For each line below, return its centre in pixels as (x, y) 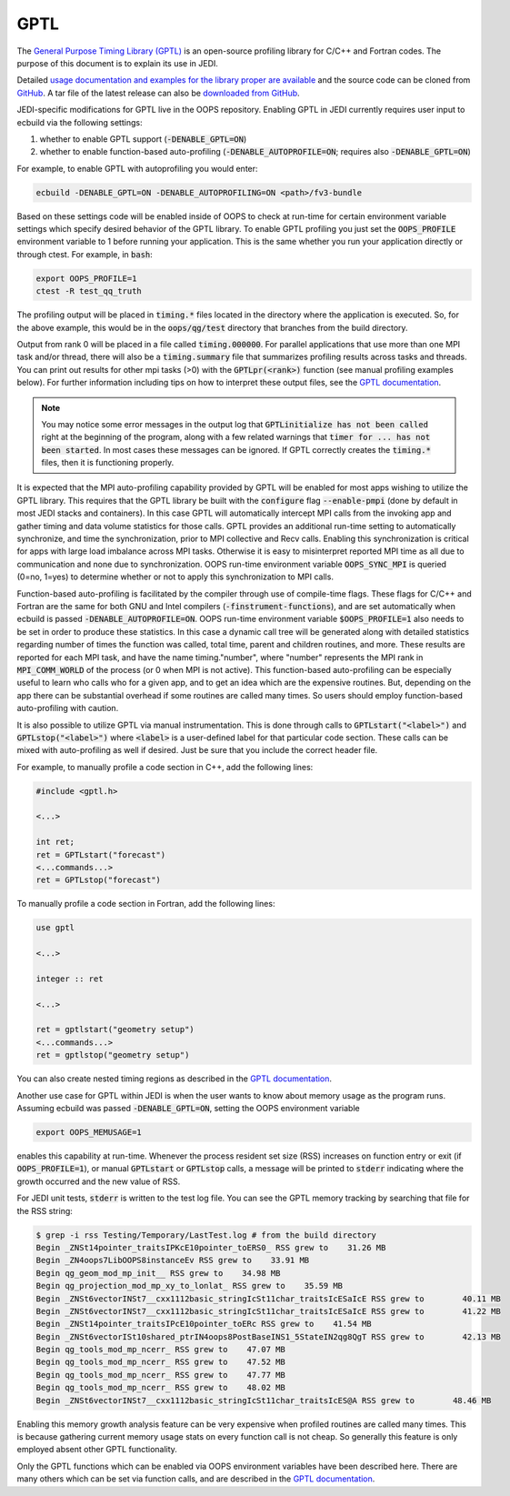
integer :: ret (70, 979)
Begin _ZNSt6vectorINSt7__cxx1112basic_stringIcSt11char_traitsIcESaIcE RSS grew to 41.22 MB (269, 1311)
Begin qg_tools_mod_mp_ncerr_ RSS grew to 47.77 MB (160, 1375)
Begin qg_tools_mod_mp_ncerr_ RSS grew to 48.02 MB (160, 1388)
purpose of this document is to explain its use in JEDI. (117, 63)
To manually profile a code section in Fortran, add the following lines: (146, 904)
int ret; (55, 842)
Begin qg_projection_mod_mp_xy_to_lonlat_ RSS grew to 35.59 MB (190, 1286)
